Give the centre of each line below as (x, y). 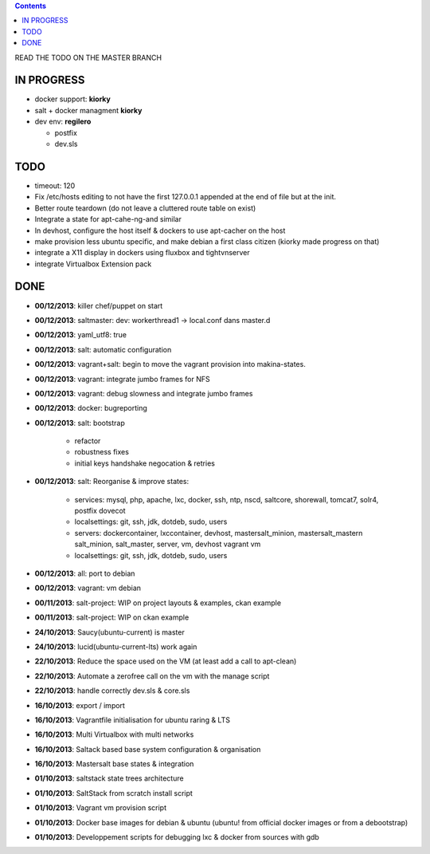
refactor (88, 441)
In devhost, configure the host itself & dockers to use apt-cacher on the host (160, 230)
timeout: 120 (55, 185)
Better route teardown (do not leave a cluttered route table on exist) (145, 208)
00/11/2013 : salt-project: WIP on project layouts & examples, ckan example (158, 603)
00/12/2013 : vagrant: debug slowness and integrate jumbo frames (144, 393)
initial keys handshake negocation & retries (145, 463)
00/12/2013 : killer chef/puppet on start (99, 305)
